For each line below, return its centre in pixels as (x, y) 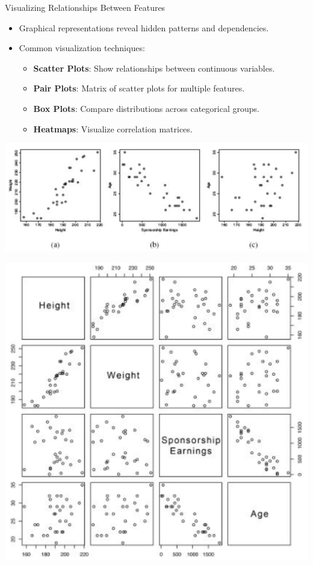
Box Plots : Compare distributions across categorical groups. (146, 108)
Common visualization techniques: (82, 48)
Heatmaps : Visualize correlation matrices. (113, 128)
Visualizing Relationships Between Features (85, 7)
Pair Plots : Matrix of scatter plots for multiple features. (139, 88)
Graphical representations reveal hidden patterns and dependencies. (144, 27)
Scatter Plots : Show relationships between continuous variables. (154, 68)
